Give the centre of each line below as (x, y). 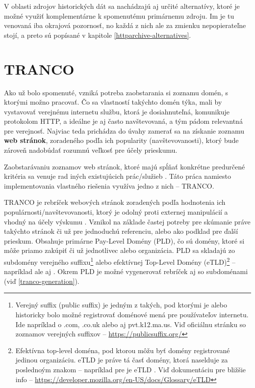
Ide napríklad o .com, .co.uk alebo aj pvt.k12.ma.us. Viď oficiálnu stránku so (131, 324)
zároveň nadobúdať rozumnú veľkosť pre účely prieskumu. (91, 150)
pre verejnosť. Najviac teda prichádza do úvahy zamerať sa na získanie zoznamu (124, 130)
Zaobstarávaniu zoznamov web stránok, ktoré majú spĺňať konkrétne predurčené (125, 166)
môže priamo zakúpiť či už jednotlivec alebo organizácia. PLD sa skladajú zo (119, 250)
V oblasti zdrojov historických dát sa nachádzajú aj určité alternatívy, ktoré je (122, 6)
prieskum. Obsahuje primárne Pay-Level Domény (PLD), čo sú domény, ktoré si (124, 240)
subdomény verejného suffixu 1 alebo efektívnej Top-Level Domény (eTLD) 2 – (120, 261)
